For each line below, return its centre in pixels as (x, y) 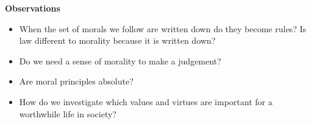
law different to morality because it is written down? (117, 40)
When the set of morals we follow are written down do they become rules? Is (163, 28)
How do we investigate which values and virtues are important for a (146, 101)
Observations (33, 8)
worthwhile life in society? (68, 113)
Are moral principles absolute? (76, 81)
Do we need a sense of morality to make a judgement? (120, 60)
